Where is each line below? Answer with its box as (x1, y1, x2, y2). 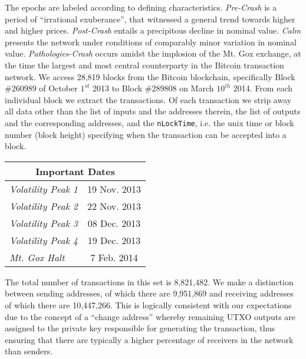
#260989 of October (5, 82, 78, 94)
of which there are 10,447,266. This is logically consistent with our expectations (5, 298, 292, 311)
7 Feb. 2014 (90, 250, 138, 264)
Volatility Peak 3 (9, 216, 78, 230)
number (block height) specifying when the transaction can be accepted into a (5, 128, 287, 140)
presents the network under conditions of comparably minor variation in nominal (5, 35, 297, 48)
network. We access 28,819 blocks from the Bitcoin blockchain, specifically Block (5, 70, 295, 83)
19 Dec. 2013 (87, 233, 141, 247)
